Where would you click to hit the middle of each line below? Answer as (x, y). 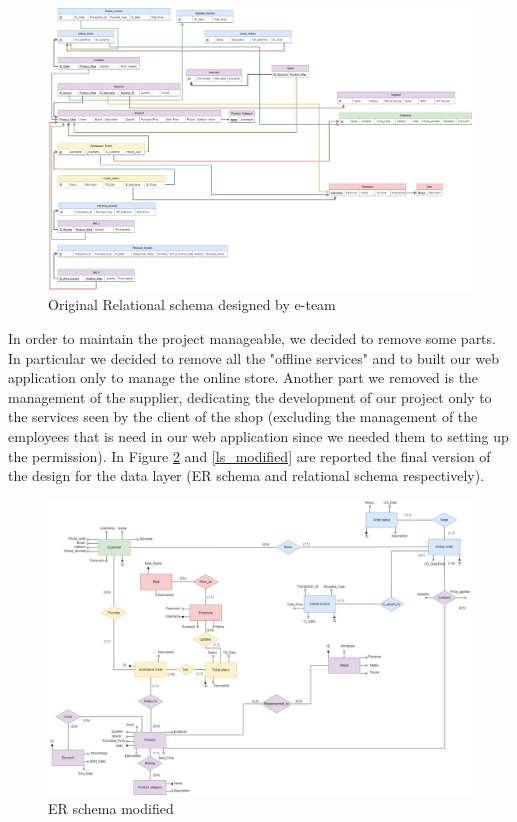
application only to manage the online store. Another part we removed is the (243, 377)
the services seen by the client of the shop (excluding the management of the (243, 416)
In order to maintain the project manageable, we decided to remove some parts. (252, 337)
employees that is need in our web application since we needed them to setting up (258, 435)
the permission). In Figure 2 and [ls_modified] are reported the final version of (249, 455)
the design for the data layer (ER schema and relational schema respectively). (246, 475)
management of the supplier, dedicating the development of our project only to (250, 396)
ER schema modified (111, 808)
